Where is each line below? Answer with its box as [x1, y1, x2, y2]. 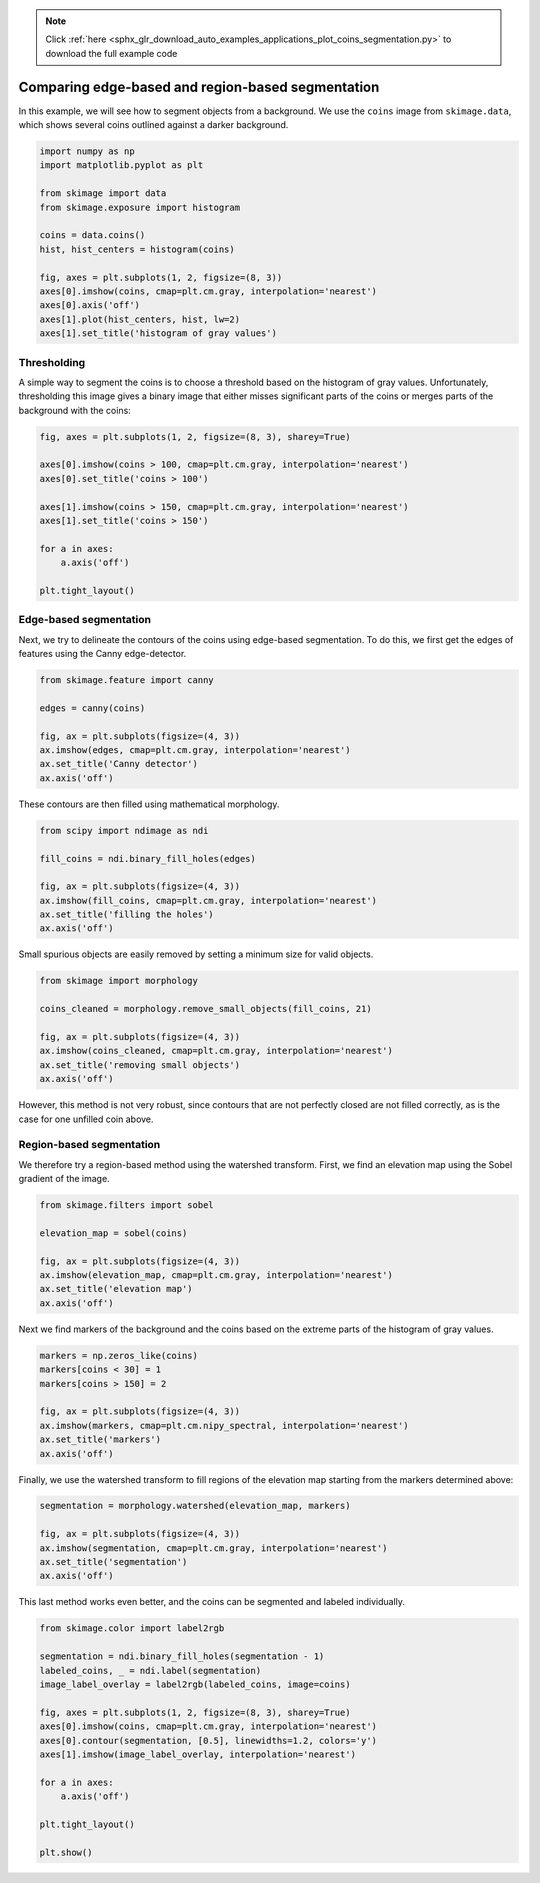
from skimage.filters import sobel [39, 1200, 214, 1211]
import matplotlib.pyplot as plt [39, 160, 204, 171]
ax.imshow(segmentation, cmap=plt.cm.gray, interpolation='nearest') [39, 1542, 388, 1554]
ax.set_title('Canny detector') [39, 758, 199, 770]
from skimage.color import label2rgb [39, 1623, 225, 1634]
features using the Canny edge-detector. [18, 648, 187, 660]
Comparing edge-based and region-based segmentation [18, 78, 380, 95]
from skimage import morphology [39, 975, 199, 987]
